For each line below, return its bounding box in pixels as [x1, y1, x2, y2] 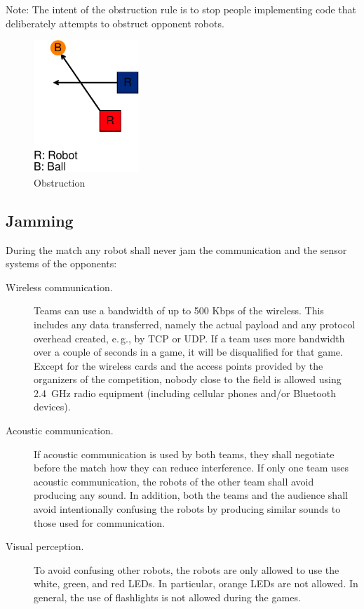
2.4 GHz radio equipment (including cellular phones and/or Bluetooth [34, 385, 337, 400]
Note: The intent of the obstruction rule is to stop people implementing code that [6, 2, 357, 16]
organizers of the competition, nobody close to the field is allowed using [34, 372, 342, 387]
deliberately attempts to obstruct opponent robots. [6, 15, 224, 30]
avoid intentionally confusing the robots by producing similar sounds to [34, 502, 341, 516]
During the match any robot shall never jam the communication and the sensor [6, 242, 347, 257]
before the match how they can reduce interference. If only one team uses [34, 460, 349, 475]
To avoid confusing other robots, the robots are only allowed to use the [34, 562, 339, 577]
